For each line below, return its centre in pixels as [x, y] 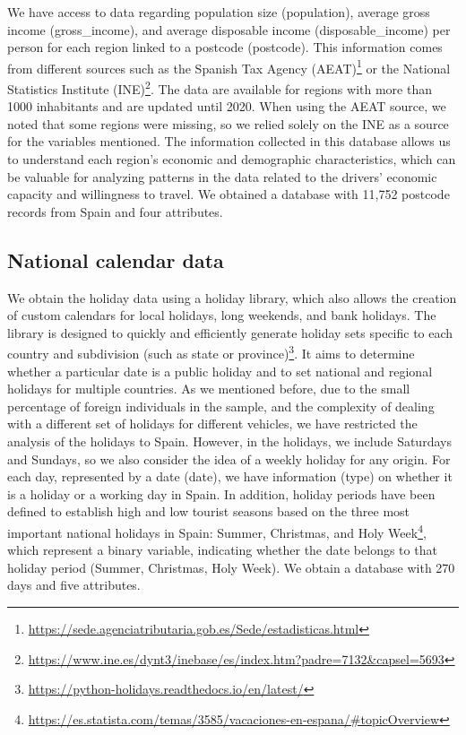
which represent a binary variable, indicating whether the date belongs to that [222, 550]
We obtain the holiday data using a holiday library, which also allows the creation [232, 297]
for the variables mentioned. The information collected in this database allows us [229, 141]
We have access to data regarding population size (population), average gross [219, 12]
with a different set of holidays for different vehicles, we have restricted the [212, 424]
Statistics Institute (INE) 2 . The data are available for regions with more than [220, 87]
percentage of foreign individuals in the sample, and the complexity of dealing [221, 406]
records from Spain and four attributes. [115, 211]
